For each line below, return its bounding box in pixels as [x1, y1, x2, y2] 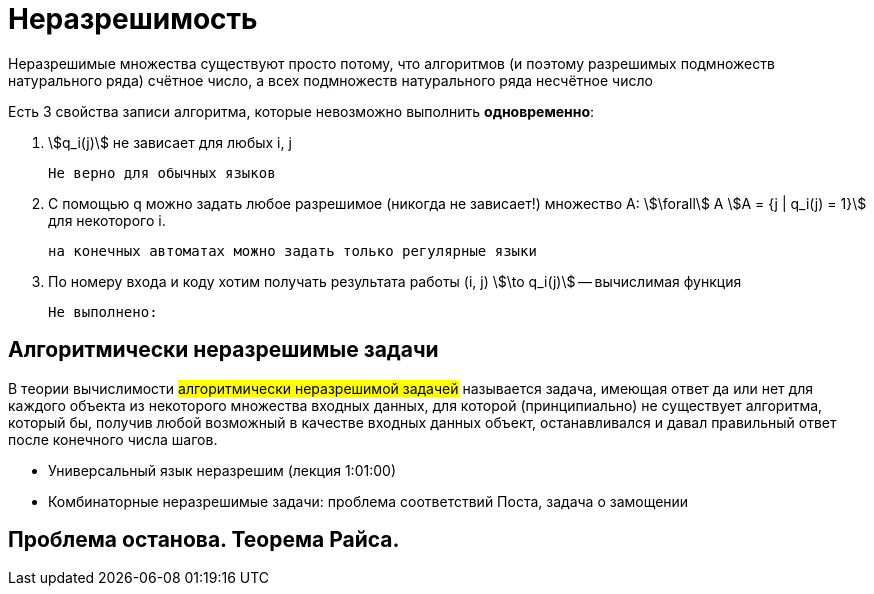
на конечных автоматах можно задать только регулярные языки [48, 242, 537, 259]
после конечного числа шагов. [8, 430, 218, 448]
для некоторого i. [48, 211, 166, 229]
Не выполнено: [48, 303, 158, 320]
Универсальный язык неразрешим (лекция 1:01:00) [48, 461, 396, 479]
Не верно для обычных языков [48, 164, 276, 181]
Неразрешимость [8, 2, 258, 36]
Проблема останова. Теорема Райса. [8, 527, 400, 553]
